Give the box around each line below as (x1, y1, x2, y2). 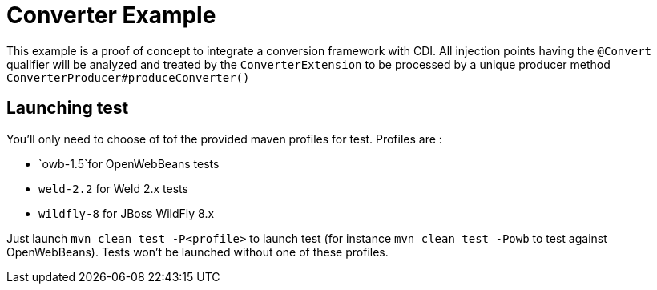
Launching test (6, 98, 129, 119)
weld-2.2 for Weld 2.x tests (38, 181, 188, 195)
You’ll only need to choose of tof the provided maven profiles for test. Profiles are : (6, 131, 442, 146)
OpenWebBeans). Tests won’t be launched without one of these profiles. (6, 244, 389, 259)
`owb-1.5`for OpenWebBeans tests (38, 156, 220, 171)
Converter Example (6, 2, 216, 29)
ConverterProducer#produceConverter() (6, 70, 250, 84)
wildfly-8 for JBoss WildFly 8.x (38, 206, 215, 220)
